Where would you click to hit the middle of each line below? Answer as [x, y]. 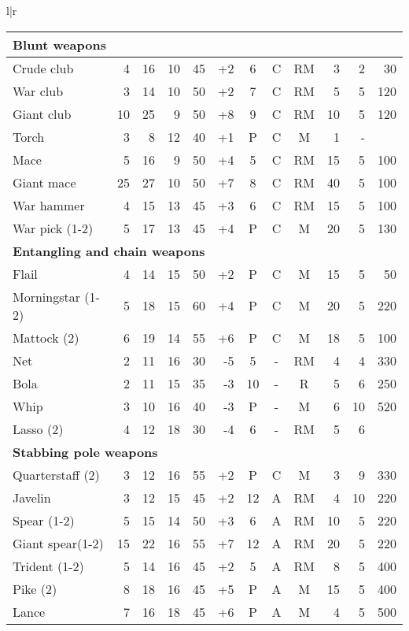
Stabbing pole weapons [85, 451]
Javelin [32, 497]
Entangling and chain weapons [109, 251]
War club [38, 91]
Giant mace [44, 182]
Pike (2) [35, 588]
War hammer [49, 205]
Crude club [43, 68]
